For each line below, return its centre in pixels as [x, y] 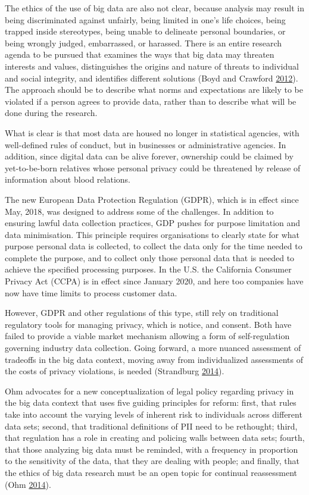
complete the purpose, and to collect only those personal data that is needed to [150, 257]
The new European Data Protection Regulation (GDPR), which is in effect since [152, 199]
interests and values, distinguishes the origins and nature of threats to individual [152, 66]
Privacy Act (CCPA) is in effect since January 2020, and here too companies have [154, 281]
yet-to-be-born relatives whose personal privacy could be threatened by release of [153, 167]
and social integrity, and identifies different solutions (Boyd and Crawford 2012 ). [152, 78]
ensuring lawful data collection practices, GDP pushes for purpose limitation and [153, 223]
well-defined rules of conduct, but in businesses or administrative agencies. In [146, 144]
